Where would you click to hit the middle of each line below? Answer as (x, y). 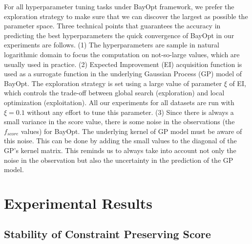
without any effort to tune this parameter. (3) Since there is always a (130, 112)
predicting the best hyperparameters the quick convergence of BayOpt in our (119, 35)
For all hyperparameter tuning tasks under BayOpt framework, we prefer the (119, 6)
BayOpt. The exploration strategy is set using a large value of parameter (113, 83)
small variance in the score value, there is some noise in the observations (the (119, 122)
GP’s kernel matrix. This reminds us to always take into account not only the (120, 150)
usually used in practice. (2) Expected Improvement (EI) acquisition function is (123, 64)
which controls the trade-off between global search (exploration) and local (114, 93)
